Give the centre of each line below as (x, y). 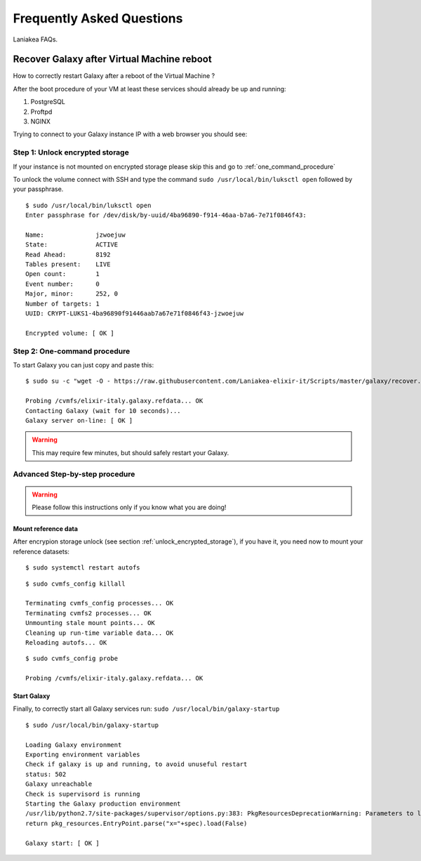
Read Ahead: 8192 (68, 254)
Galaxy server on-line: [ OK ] (79, 420)
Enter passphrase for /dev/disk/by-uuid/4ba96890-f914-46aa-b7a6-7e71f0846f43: (166, 215)
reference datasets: (41, 551)
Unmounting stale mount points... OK (91, 623)
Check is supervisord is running (83, 794)
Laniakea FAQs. (35, 39)
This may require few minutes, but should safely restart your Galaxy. (131, 452)
